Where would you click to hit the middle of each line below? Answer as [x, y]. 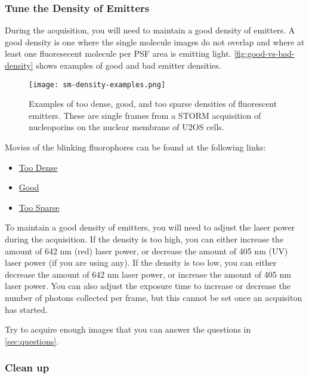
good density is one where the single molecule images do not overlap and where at [155, 42]
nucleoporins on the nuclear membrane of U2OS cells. [126, 127]
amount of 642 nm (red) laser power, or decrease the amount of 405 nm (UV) [146, 251]
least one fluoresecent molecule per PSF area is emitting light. [118, 53]
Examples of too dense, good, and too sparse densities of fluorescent [153, 104]
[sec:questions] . [32, 341]
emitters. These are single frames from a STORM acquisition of [145, 115]
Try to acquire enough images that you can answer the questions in [128, 329]
